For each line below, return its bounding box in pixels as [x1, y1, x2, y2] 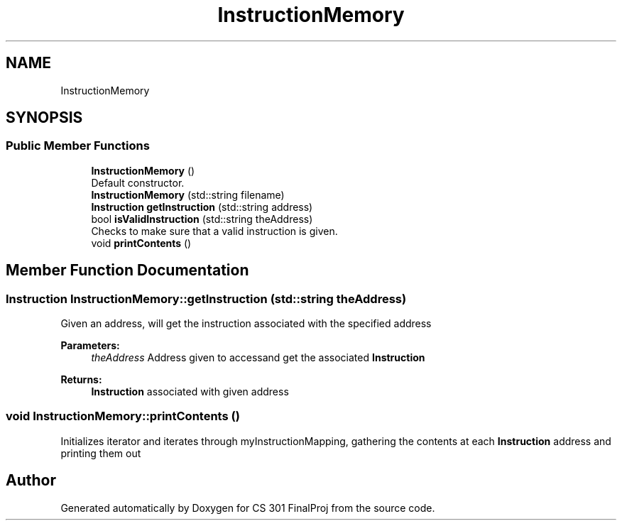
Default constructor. [91, 176, 185, 189]
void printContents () [91, 236, 192, 249]
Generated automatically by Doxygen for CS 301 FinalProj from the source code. [60, 501, 435, 514]
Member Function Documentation [6, 261, 249, 280]
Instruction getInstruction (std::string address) [91, 200, 313, 213]
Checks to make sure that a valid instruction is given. [91, 224, 338, 237]
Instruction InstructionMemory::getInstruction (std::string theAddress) [6, 291, 407, 306]
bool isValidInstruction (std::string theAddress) [91, 212, 313, 225]
